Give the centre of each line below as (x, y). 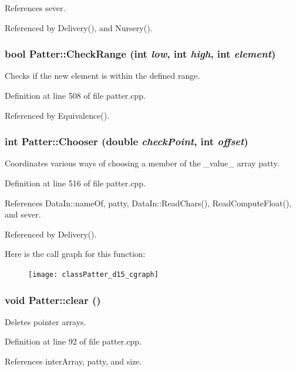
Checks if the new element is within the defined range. (102, 76)
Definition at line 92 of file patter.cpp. (73, 341)
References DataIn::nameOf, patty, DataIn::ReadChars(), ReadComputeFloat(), (148, 203)
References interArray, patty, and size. (73, 361)
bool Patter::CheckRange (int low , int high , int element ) (140, 54)
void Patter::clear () (53, 300)
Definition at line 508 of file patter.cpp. (75, 95)
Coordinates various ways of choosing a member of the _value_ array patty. (142, 163)
